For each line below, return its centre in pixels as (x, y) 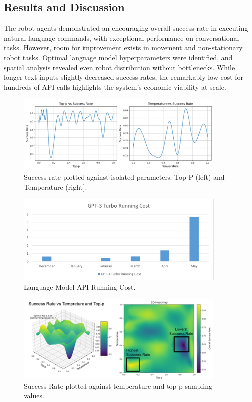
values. (34, 395)
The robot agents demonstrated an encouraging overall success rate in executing (126, 28)
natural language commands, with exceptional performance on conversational (122, 38)
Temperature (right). (56, 187)
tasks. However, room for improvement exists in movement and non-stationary (123, 48)
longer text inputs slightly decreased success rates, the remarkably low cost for (124, 77)
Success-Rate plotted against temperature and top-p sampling (118, 385)
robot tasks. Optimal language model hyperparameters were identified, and (118, 57)
